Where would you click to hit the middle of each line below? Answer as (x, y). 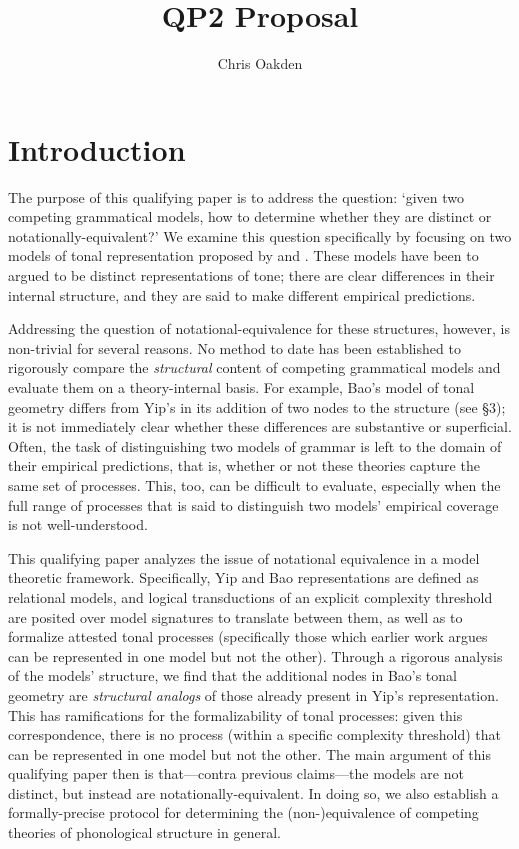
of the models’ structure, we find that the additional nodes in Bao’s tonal (232, 675)
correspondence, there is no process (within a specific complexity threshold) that (254, 734)
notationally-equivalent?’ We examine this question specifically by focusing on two (260, 235)
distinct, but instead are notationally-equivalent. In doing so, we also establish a (253, 792)
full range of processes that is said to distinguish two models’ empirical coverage (253, 504)
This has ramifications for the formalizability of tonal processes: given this (235, 714)
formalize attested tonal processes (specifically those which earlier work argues (248, 636)
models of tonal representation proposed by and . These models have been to (243, 255)
